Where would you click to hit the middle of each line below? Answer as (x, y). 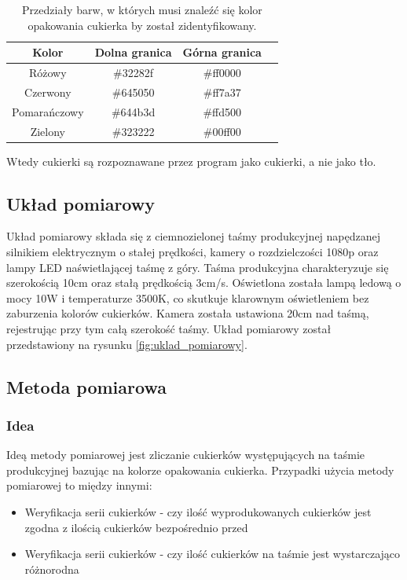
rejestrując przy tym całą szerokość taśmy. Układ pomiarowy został (169, 329)
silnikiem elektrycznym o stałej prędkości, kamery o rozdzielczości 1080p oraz (192, 252)
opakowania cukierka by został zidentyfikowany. (142, 25)
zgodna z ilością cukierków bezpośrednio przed (136, 527)
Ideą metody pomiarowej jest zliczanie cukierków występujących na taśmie (186, 455)
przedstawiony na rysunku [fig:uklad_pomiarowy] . (127, 344)
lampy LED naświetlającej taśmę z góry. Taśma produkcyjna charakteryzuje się (198, 267)
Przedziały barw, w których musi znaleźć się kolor (142, 9)
